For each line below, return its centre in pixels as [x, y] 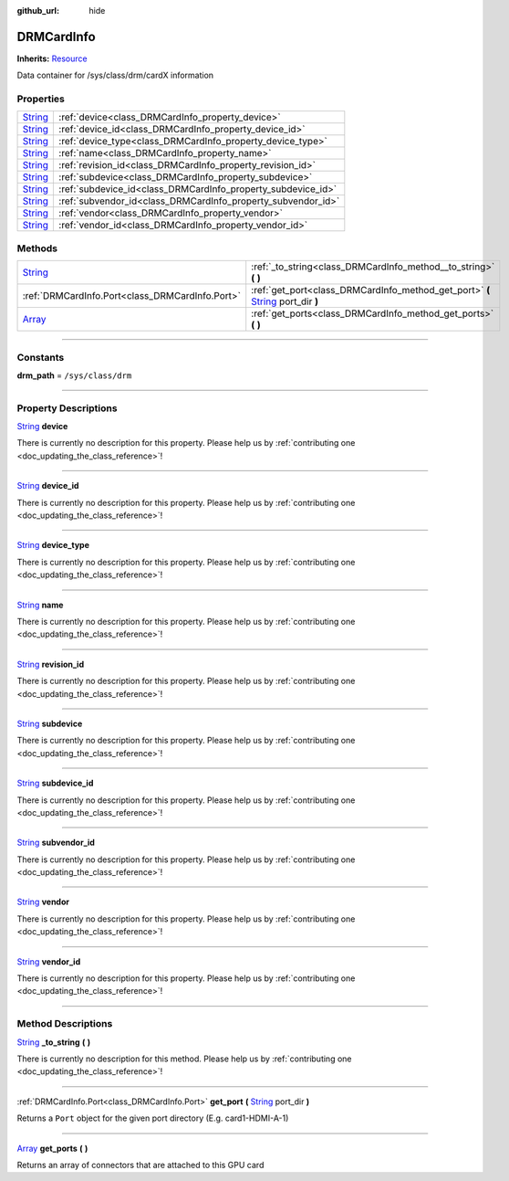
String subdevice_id [55, 783]
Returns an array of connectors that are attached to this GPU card [140, 1165]
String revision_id [51, 664]
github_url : [38, 11]
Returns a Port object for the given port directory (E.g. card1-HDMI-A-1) [153, 1118]
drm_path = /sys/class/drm [74, 375]
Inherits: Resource [52, 58]
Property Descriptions [67, 408]
